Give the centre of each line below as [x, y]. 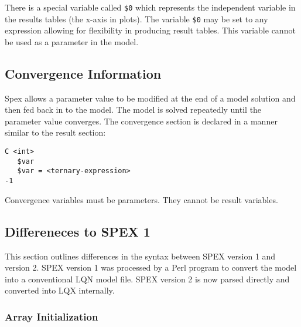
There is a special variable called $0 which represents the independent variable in [150, 7]
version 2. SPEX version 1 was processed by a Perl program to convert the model [151, 267]
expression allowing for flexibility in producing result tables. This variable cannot [150, 30]
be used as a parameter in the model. [72, 41]
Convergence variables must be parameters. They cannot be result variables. [141, 199]
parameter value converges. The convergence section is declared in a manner [141, 121]
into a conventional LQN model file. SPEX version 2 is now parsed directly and [147, 279]
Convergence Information [83, 73]
